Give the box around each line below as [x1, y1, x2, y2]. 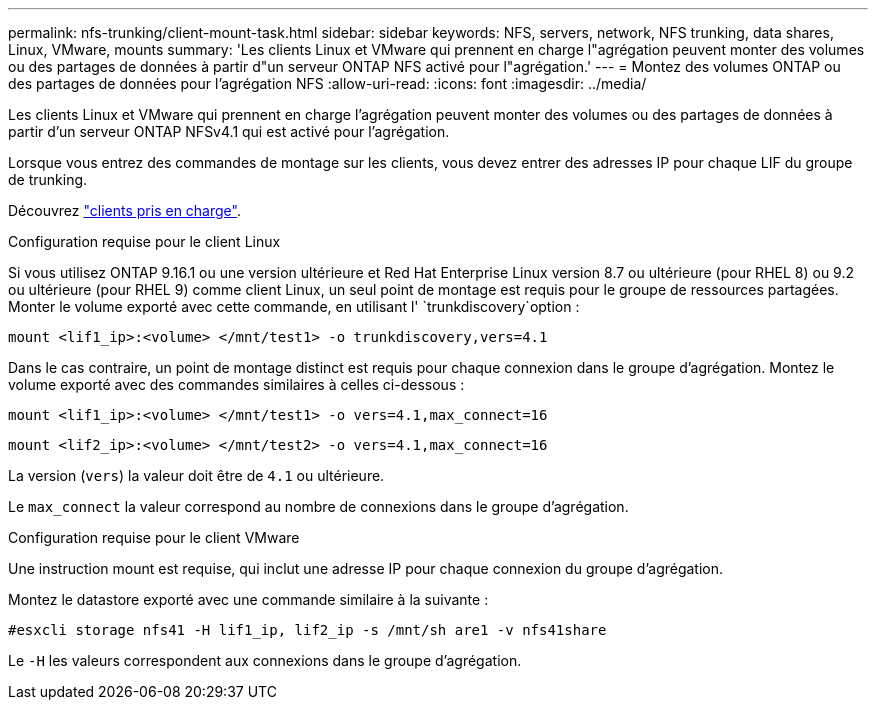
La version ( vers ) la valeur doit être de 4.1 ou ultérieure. [8, 467, 385, 484]
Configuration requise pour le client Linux [8, 233, 281, 250]
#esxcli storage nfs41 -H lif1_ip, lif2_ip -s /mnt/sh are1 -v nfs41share [8, 622, 607, 638]
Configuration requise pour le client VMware [8, 529, 300, 546]
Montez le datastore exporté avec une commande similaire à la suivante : [8, 591, 489, 608]
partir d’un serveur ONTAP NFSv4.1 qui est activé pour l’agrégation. [8, 123, 450, 140]
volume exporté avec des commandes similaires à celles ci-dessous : [8, 376, 465, 393]
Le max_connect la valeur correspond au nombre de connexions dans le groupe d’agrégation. [8, 498, 629, 515]
